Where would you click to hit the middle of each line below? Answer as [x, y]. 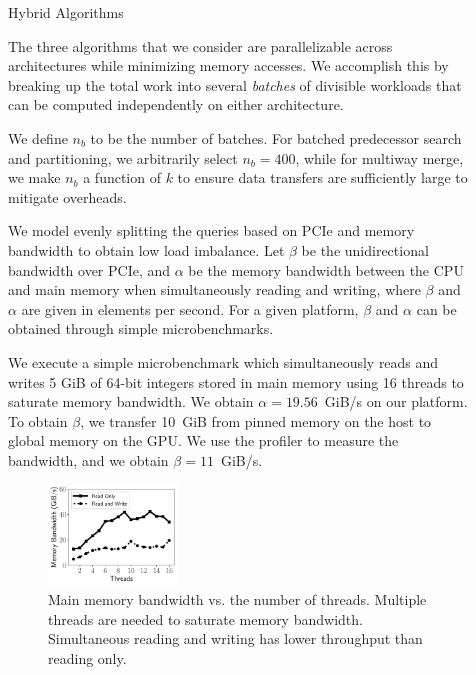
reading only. [87, 657]
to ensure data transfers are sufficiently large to [322, 177]
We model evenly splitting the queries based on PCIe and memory [211, 230]
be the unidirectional [365, 249]
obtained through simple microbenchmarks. [141, 328]
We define [38, 137]
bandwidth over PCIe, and [89, 269]
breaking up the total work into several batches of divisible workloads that [235, 84]
